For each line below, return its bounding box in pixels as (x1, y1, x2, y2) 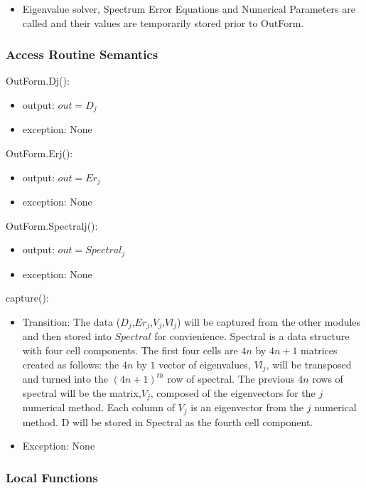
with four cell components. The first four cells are (22, 342, 238, 357)
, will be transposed (266, 356, 352, 371)
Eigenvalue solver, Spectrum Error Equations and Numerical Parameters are (22, 1, 355, 16)
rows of (312, 371, 343, 386)
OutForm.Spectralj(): (6, 218, 98, 233)
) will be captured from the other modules (177, 314, 361, 329)
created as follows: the (22, 356, 119, 371)
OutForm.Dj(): (6, 73, 70, 88)
